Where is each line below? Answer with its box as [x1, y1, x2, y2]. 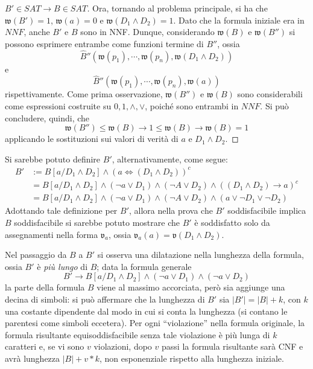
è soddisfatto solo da [194, 216, 270, 229]
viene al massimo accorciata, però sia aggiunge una [96, 281, 285, 294]
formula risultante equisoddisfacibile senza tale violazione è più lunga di [5, 328, 270, 341]
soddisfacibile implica [227, 204, 306, 217]
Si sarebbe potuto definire [5, 152, 101, 165]
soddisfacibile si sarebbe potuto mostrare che [14, 216, 180, 229]
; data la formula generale [96, 260, 192, 272]
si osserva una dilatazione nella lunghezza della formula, [97, 248, 304, 261]
